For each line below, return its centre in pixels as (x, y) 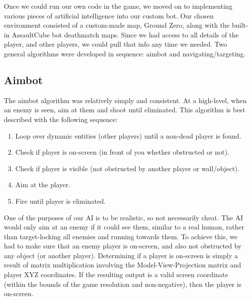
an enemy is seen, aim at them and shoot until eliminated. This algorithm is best (125, 110)
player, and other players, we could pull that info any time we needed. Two (116, 44)
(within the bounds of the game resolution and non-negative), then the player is (123, 284)
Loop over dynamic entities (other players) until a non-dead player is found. (128, 135)
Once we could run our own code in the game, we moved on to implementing (118, 6)
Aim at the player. (43, 185)
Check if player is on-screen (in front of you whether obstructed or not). (122, 152)
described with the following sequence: (61, 119)
